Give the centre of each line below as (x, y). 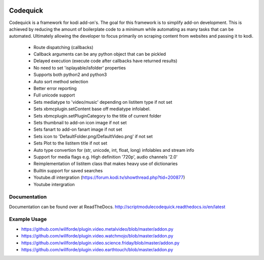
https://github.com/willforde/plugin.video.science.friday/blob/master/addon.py (100, 243)
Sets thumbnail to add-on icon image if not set (80, 122)
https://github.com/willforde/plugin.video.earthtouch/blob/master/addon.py (97, 249)
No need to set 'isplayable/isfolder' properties (80, 68)
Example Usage (28, 219)
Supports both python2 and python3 (70, 75)
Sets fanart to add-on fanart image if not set (78, 129)
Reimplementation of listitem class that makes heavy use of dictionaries (106, 164)
